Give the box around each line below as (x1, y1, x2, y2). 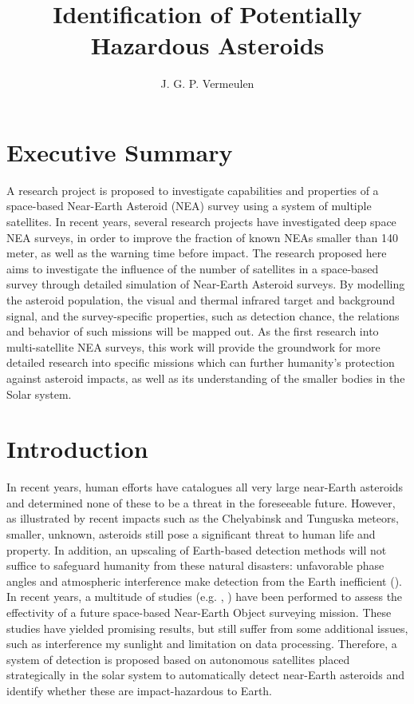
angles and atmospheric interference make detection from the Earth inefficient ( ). (6, 572, 402, 589)
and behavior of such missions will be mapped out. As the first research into (6, 323, 379, 340)
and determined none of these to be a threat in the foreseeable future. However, (6, 494, 396, 511)
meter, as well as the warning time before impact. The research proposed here (6, 245, 387, 261)
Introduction (6, 432, 148, 465)
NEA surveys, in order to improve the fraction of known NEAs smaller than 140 (6, 229, 398, 245)
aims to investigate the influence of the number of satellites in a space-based (6, 260, 379, 276)
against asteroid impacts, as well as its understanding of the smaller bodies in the (6, 369, 405, 386)
